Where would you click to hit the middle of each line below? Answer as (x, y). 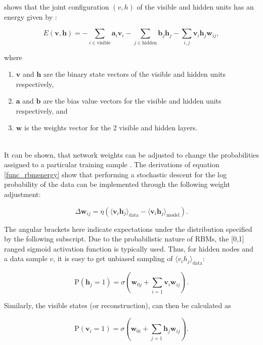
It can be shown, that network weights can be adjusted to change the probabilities (131, 154)
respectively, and (42, 110)
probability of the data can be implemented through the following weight (117, 184)
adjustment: (23, 194)
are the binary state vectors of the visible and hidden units (134, 74)
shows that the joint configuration (57, 7)
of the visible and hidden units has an (195, 7)
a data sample (26, 258)
